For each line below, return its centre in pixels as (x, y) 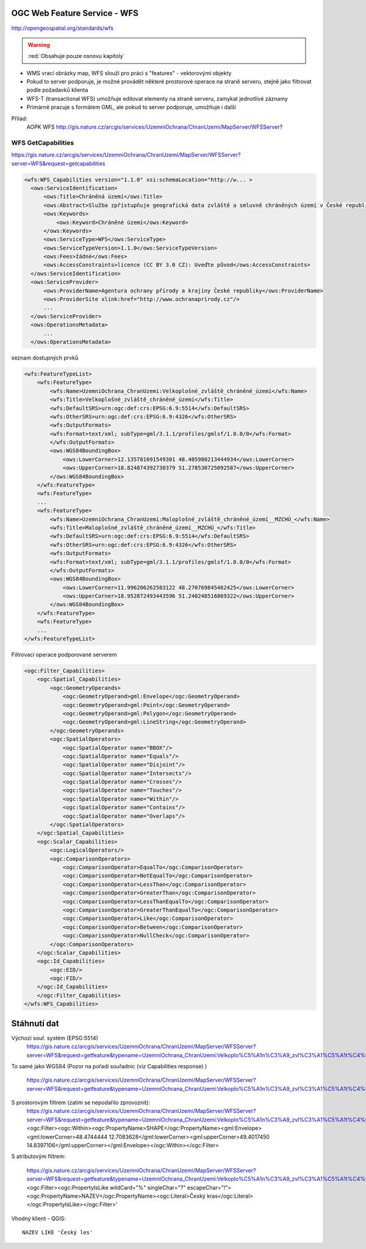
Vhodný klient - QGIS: (39, 1218)
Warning (39, 45)
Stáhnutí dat (35, 1023)
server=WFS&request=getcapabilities (58, 163)
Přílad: (19, 118)
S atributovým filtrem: (38, 1156)
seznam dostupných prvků (45, 358)
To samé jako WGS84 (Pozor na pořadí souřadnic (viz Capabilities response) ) (109, 1066)
